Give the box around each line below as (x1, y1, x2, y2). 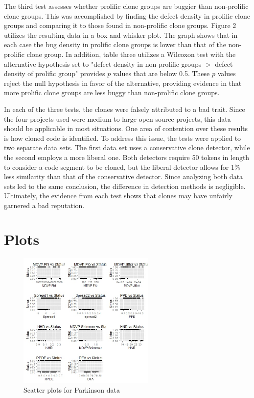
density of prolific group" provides (4, 68, 105, 79)
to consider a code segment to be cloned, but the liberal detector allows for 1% (4, 161, 240, 172)
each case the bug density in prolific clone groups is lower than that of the (4, 39, 226, 50)
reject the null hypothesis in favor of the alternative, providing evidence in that (4, 78, 242, 88)
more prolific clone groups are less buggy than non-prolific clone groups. (4, 87, 220, 98)
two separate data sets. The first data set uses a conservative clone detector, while (4, 142, 250, 153)
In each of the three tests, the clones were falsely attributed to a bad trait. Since (4, 104, 245, 114)
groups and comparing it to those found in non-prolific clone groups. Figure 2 (4, 20, 236, 30)
